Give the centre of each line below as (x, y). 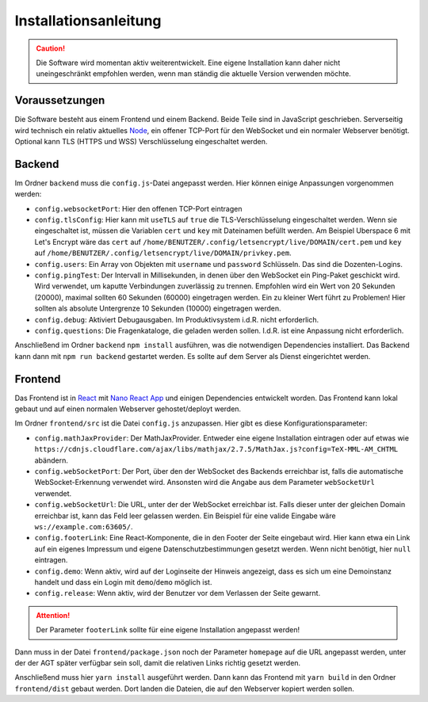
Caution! (51, 48)
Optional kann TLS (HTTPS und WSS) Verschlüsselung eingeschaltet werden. (141, 142)
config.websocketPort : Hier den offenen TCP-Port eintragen (138, 208)
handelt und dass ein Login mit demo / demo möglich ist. (123, 582)
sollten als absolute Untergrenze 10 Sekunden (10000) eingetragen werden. (158, 308)
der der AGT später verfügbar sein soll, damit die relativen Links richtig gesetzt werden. (158, 662)
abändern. (52, 460)
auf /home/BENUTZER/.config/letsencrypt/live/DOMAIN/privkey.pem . (163, 253)
